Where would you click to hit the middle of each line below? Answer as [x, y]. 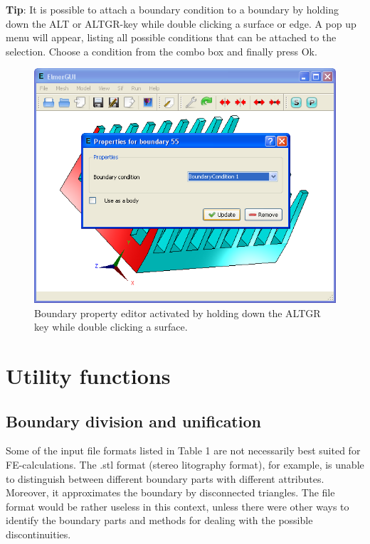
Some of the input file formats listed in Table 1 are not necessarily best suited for [183, 450]
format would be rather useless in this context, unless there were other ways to [178, 506]
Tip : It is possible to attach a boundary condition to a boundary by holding [172, 9]
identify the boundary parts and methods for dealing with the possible [159, 520]
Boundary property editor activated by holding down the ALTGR [178, 313]
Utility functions [88, 375]
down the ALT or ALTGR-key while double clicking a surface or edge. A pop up [181, 23]
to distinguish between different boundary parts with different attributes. [165, 478]
